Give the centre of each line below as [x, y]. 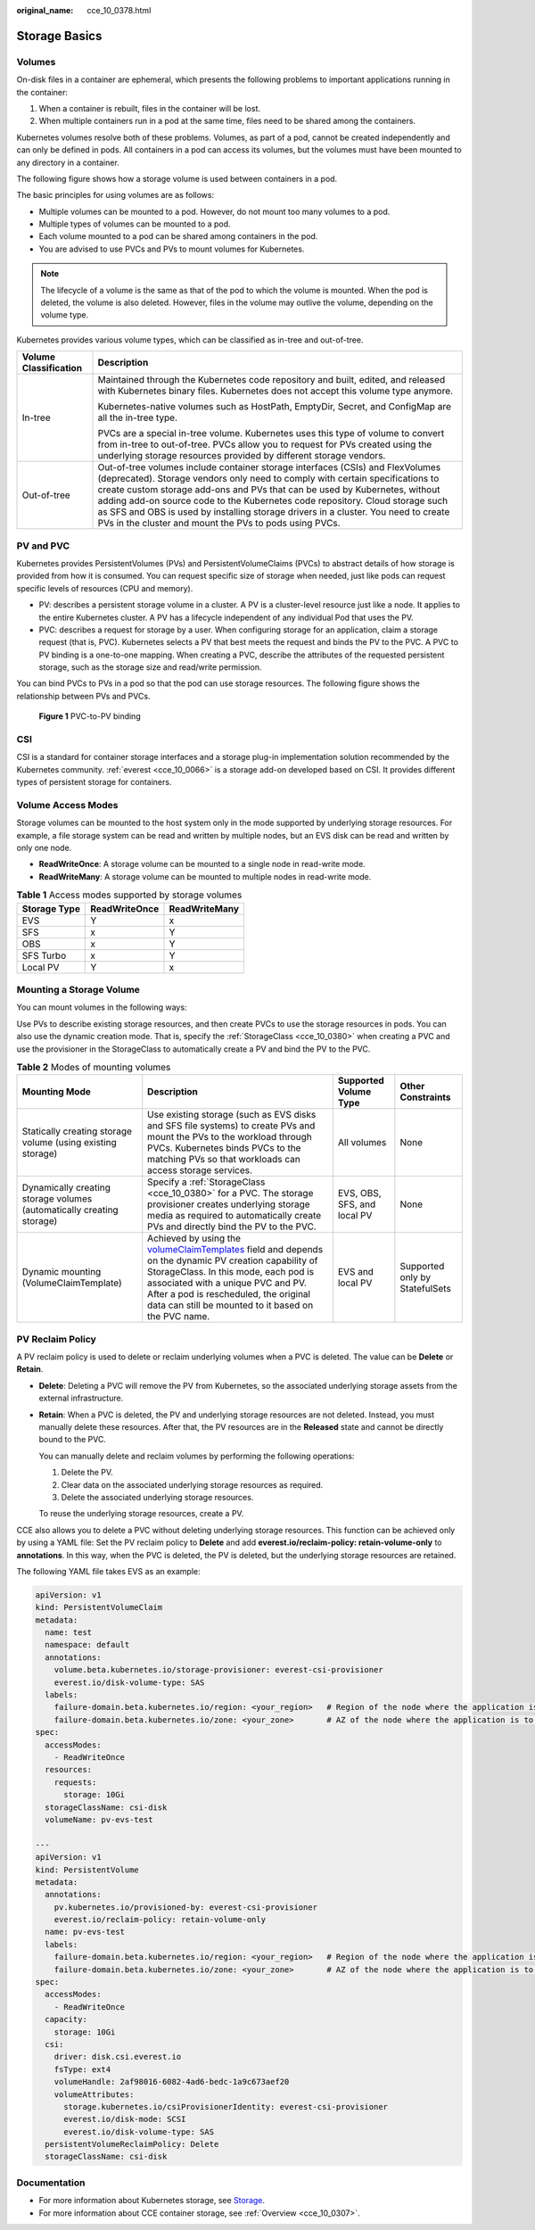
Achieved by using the [194, 1238]
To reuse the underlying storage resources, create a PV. [141, 1514]
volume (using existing [69, 1143]
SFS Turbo [44, 955]
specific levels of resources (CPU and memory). [105, 588]
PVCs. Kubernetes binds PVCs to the [224, 1148]
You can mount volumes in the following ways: [102, 1007]
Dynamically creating [66, 1188]
